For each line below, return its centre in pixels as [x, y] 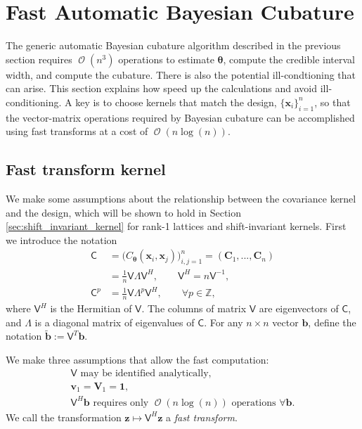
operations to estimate [166, 59]
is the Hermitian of [91, 308]
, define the [332, 322]
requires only [121, 403]
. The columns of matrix [194, 308]
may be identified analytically [144, 373]
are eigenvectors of [299, 308]
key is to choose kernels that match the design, [176, 102]
